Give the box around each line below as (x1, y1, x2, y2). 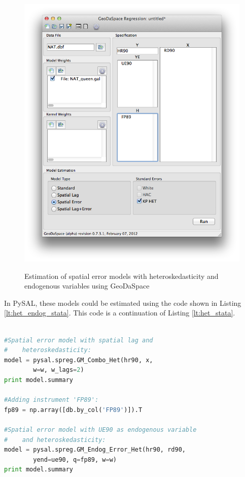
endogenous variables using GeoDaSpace (24, 280, 150, 291)
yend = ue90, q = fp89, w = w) (33, 456, 117, 463)
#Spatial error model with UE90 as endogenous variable (4, 426, 197, 433)
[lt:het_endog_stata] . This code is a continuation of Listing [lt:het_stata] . (4, 307, 235, 318)
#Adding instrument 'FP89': (4, 396, 99, 404)
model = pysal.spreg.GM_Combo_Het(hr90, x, (4, 356, 153, 364)
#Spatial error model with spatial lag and (4, 336, 153, 344)
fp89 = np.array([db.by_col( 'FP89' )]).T (4, 406, 143, 414)
